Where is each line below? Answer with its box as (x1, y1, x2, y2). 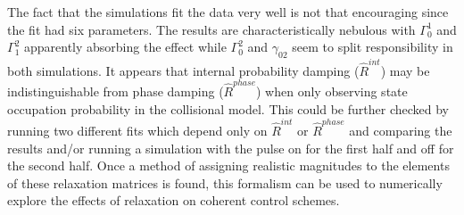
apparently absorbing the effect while (23, 37, 227, 56)
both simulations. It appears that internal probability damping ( (7, 61, 360, 79)
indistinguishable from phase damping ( (7, 82, 224, 101)
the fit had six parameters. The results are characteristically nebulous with (7, 20, 416, 38)
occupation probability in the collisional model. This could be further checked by (7, 99, 449, 118)
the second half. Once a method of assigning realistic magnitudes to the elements (7, 156, 450, 175)
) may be (380, 61, 430, 79)
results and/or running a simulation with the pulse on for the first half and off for (7, 138, 454, 157)
